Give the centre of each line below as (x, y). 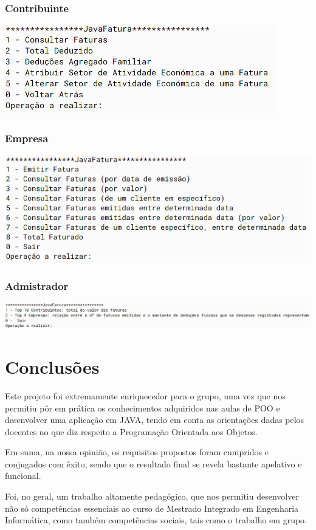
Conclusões (52, 366)
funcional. (23, 476)
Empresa (27, 138)
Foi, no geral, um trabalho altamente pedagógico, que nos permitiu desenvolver (152, 496)
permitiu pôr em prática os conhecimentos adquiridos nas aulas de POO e (143, 408)
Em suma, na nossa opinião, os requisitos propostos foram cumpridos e (137, 452)
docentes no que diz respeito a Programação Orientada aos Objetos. (131, 431)
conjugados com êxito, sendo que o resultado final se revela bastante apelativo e (153, 463)
